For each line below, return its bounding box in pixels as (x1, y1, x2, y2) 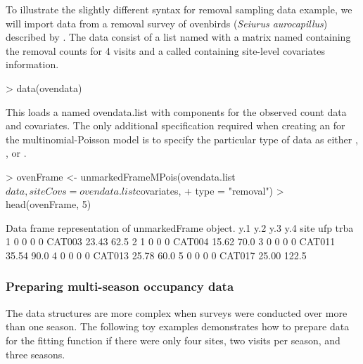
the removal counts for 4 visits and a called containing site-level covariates (6, 43, 325, 58)
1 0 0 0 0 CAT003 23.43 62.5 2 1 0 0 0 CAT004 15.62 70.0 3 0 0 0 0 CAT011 (6, 234, 336, 249)
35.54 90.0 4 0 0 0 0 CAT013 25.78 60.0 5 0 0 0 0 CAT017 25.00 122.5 (6, 247, 307, 262)
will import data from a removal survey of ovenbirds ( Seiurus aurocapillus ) (6, 15, 328, 30)
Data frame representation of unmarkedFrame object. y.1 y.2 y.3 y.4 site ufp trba (6, 220, 354, 235)
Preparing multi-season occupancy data (6, 278, 234, 295)
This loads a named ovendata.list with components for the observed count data (6, 104, 347, 119)
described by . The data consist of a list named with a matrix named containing (6, 30, 351, 44)
